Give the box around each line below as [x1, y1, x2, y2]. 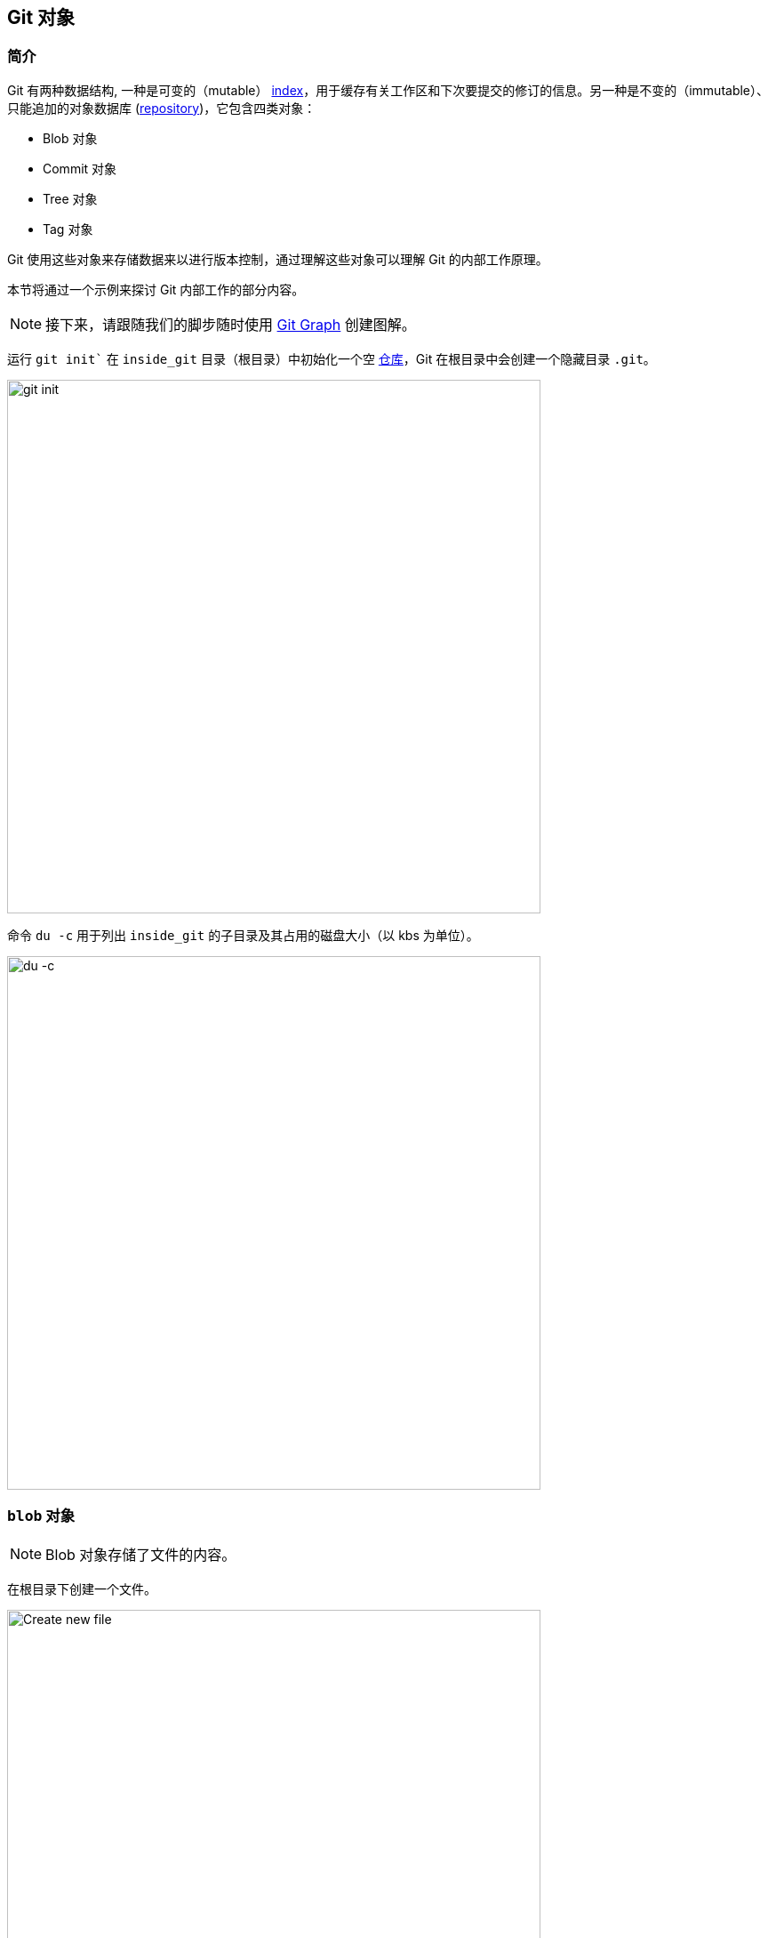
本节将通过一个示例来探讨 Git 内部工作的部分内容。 [7, 281, 305, 297]
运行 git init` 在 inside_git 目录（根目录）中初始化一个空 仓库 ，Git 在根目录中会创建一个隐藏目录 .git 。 [7, 350, 656, 366]
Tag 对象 [43, 221, 93, 237]
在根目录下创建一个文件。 [7, 1580, 156, 1596]
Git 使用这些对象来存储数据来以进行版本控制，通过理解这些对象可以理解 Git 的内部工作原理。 [7, 251, 548, 267]
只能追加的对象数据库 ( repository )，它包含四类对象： [7, 100, 316, 116]
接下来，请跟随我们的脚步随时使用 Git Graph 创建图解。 [45, 315, 416, 334]
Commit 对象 [43, 160, 117, 176]
